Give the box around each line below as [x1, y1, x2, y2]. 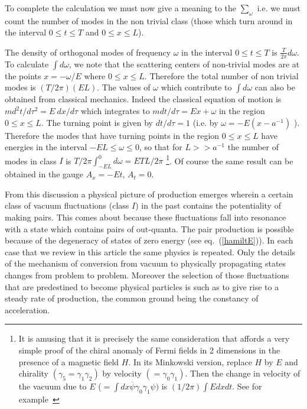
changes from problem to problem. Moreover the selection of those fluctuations [5, 268, 289, 281]
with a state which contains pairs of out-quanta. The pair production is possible [5, 222, 294, 235]
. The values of [97, 81, 151, 93]
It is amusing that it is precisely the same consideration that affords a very [18, 332, 290, 345]
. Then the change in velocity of [185, 367, 301, 379]
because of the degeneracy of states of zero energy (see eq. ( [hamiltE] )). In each [5, 234, 293, 246]
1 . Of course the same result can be [166, 152, 293, 167]
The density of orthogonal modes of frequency [5, 46, 171, 58]
